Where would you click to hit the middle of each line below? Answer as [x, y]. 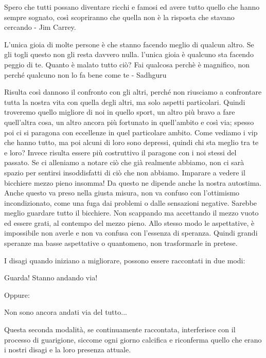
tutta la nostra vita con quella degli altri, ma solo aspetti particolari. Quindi [125, 102]
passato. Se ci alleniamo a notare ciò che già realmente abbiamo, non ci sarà [124, 162]
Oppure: [17, 294]
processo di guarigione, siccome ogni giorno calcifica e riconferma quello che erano [133, 339]
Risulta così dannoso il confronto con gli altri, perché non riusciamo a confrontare [133, 92]
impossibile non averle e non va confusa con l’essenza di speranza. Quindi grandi [131, 233]
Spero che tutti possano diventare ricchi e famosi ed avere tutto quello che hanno [132, 7]
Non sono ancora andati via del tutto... [66, 312]
